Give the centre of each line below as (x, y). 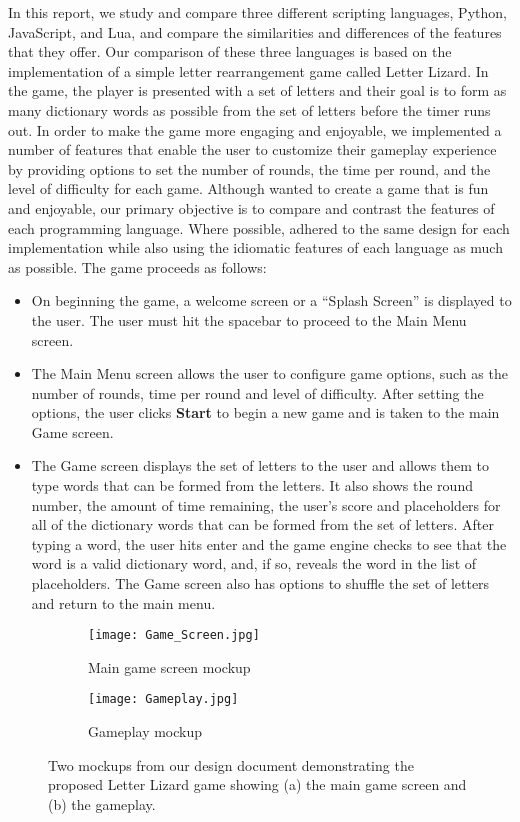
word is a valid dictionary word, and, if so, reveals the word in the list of (254, 563)
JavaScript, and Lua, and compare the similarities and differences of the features (255, 31)
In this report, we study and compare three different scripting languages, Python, (257, 12)
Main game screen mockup (169, 666)
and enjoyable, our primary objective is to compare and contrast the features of (251, 207)
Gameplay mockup (145, 731)
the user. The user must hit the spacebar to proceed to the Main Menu (249, 319)
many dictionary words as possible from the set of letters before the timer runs (249, 109)
